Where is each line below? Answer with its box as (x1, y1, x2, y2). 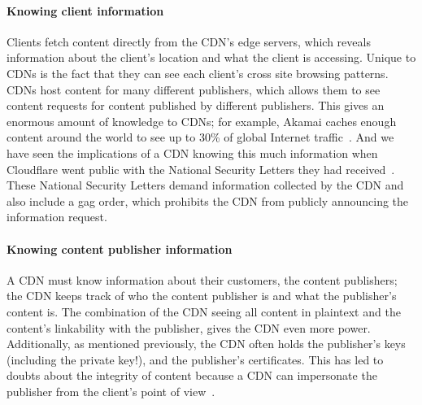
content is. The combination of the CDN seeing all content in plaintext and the (7, 303, 401, 320)
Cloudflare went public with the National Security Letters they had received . (7, 160, 395, 177)
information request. (7, 208, 107, 225)
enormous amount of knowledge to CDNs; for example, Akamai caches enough (7, 112, 397, 129)
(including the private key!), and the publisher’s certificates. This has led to (7, 351, 384, 368)
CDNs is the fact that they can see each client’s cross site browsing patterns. (7, 64, 389, 81)
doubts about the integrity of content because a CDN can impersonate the (7, 367, 377, 384)
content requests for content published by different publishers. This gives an (7, 97, 385, 114)
